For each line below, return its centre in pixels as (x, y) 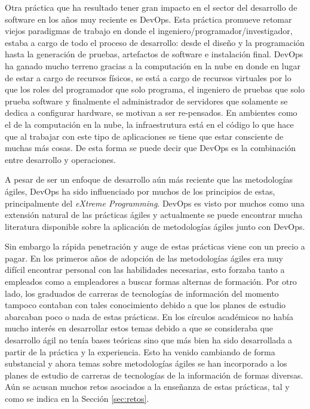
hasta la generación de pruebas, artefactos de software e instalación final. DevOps (154, 54)
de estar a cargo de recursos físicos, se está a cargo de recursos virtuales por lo (148, 77)
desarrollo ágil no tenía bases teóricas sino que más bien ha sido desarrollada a (149, 340)
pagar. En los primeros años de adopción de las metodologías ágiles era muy (144, 258)
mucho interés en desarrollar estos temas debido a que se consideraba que (139, 328)
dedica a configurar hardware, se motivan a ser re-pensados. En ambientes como (151, 113)
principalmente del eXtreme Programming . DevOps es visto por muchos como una (155, 203)
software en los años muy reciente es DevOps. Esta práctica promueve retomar (148, 19)
